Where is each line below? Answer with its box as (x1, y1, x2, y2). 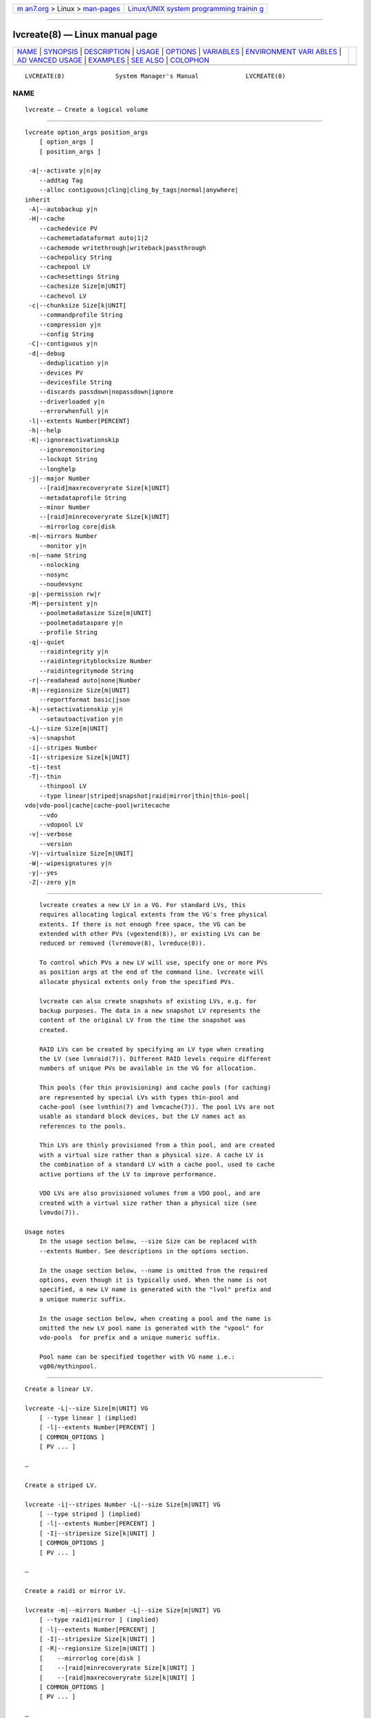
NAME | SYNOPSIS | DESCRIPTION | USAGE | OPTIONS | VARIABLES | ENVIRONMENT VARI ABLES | (16, 47, 341, 56)
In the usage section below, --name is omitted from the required (38, 1267, 268, 1274)
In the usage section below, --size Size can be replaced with (38, 1238, 257, 1245)
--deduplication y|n (38, 359, 109, 367)
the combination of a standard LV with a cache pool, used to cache (38, 1161, 275, 1168)
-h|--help (28, 426, 62, 434)
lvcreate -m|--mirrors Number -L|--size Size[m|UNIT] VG (25, 1606, 221, 1614)
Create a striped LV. (25, 1481, 98, 1489)
